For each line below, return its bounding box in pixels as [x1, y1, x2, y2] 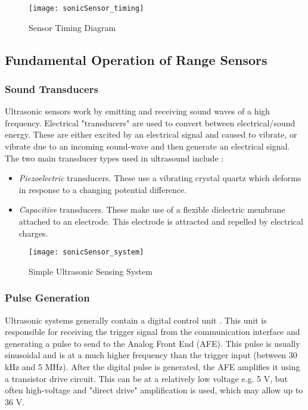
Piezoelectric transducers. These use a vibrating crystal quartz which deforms [18, 172, 301, 184]
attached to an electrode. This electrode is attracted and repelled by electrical [18, 215, 303, 227]
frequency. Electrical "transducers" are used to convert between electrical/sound [5, 116, 295, 129]
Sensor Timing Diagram [29, 21, 116, 33]
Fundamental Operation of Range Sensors [5, 50, 267, 69]
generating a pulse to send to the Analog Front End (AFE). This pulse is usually [5, 337, 300, 349]
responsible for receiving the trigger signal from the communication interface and [5, 325, 300, 338]
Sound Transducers [5, 81, 98, 96]
